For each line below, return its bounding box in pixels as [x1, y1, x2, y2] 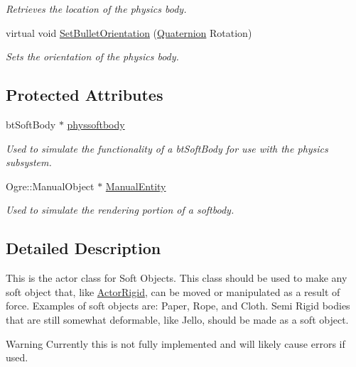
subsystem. [6, 155, 52, 170]
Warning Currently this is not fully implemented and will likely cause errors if [6, 336, 345, 351]
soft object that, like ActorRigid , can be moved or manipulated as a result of [6, 284, 340, 299]
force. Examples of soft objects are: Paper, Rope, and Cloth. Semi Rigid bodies [6, 298, 350, 313]
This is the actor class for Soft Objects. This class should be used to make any [6, 270, 347, 285]
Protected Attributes [6, 84, 163, 106]
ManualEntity [105, 178, 166, 193]
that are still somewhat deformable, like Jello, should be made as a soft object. [6, 312, 349, 327]
